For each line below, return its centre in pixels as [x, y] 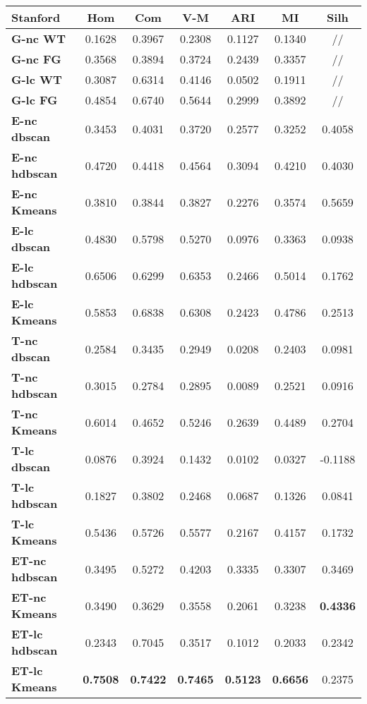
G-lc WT [37, 79]
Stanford [36, 17]
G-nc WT [38, 38]
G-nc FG [36, 59]
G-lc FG [35, 100]
